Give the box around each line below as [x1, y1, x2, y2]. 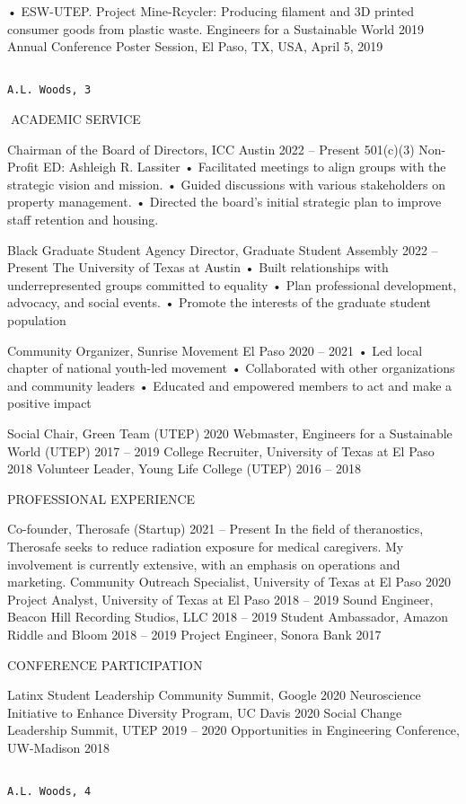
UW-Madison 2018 [7, 738, 110, 756]
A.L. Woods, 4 [7, 785, 92, 799]
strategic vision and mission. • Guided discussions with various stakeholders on [7, 174, 445, 193]
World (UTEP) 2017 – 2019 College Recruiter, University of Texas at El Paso [7, 441, 435, 460]
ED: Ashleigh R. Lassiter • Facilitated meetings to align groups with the [42, 157, 446, 176]
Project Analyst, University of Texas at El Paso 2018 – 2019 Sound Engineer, [7, 589, 434, 608]
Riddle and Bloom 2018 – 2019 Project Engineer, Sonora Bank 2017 [7, 624, 382, 643]
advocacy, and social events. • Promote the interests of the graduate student [7, 293, 432, 312]
